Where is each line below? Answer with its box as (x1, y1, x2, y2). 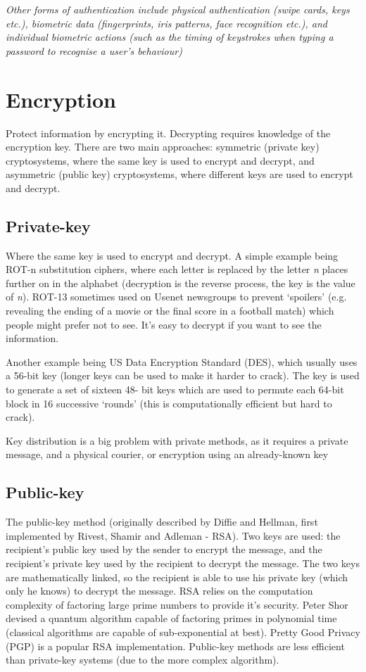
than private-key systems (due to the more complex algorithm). (6, 652, 279, 667)
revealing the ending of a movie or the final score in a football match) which (6, 303, 334, 318)
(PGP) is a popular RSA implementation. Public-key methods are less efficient (6, 638, 345, 653)
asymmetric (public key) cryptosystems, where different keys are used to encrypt (6, 167, 353, 182)
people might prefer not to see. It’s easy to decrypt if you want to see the (6, 317, 322, 331)
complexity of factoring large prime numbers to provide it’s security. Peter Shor (6, 597, 348, 611)
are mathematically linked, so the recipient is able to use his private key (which (6, 569, 348, 584)
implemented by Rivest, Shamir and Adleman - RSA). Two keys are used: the (6, 528, 341, 543)
